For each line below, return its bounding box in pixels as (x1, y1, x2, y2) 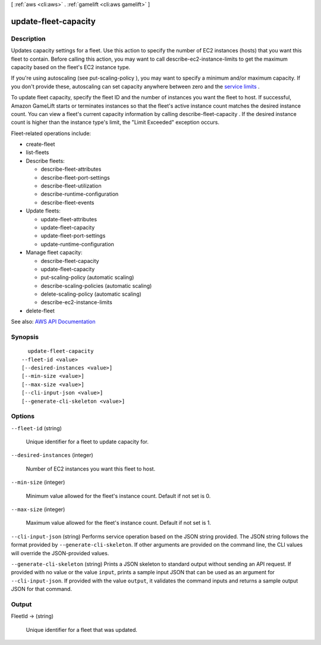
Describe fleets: (26, 157, 65, 164)
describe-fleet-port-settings (40, 174, 110, 181)
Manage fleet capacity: (26, 249, 83, 256)
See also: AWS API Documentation (11, 318, 96, 325)
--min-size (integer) (11, 479, 65, 486)
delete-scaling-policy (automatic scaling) (40, 290, 142, 298)
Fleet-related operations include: (11, 130, 92, 137)
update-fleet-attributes (40, 215, 97, 223)
